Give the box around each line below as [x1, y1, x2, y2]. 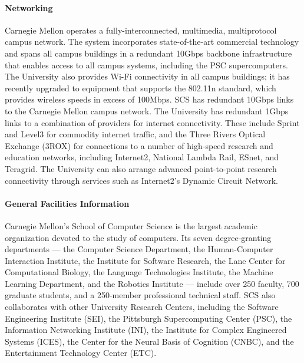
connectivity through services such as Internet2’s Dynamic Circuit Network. [5, 174, 278, 186]
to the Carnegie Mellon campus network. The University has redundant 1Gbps [5, 104, 289, 117]
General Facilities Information [5, 197, 130, 209]
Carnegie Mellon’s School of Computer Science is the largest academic [5, 219, 257, 232]
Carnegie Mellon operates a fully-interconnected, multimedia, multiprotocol [5, 24, 277, 36]
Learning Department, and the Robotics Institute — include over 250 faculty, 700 [5, 277, 299, 289]
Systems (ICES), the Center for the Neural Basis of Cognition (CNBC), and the [5, 335, 294, 347]
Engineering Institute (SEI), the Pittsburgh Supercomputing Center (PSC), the [5, 312, 292, 324]
